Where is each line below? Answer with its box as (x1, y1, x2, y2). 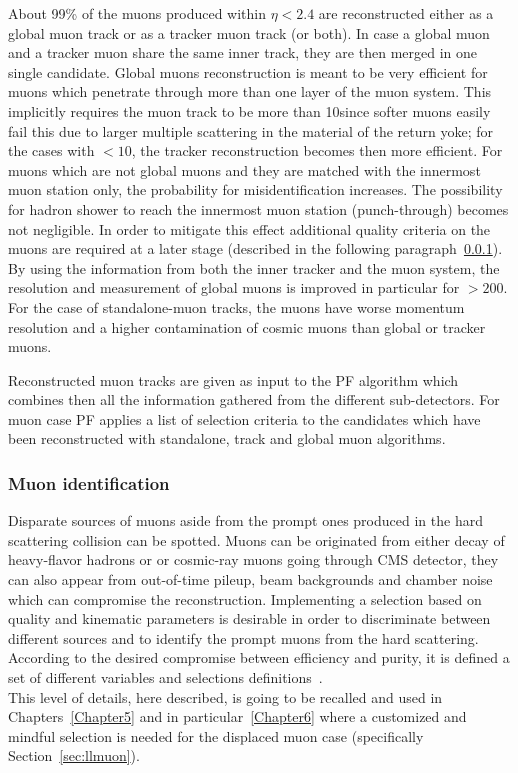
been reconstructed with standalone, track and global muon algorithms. (8, 428, 446, 449)
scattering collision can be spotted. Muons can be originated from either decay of (8, 529, 505, 550)
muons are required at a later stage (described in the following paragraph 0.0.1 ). (8, 238, 503, 259)
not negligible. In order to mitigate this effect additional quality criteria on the (8, 218, 491, 239)
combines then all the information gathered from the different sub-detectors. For (8, 389, 500, 410)
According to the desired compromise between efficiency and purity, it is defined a (8, 647, 510, 668)
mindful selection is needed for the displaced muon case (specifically (8, 725, 424, 746)
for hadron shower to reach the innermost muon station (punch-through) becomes (8, 198, 509, 219)
